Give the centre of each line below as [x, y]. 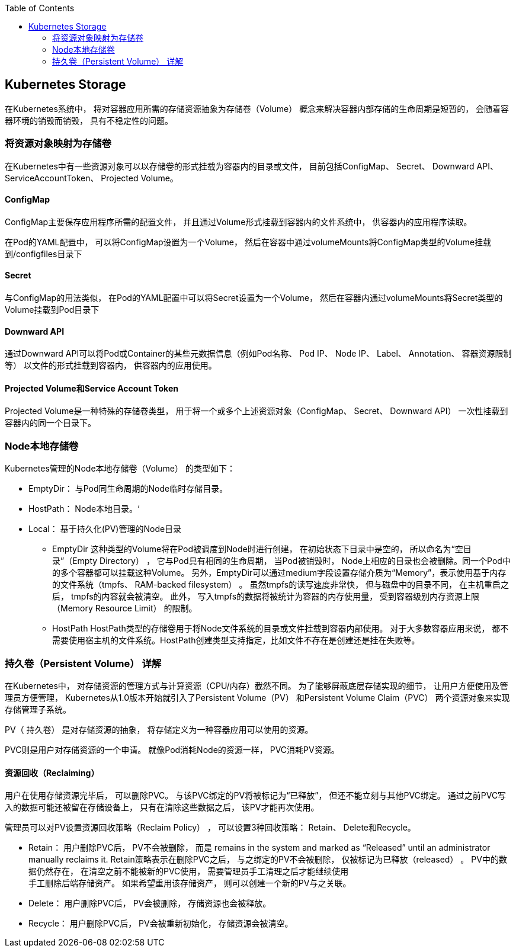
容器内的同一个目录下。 [50, 423]
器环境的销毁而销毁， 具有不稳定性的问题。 [89, 120]
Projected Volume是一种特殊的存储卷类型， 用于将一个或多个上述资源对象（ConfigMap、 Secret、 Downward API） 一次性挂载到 [257, 411]
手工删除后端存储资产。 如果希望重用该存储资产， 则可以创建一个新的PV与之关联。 [190, 883]
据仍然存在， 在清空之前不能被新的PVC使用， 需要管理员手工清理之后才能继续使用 [189, 871]
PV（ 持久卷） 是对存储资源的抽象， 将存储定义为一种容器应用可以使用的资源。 [159, 729]
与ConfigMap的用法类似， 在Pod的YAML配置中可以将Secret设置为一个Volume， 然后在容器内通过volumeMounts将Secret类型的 [254, 298]
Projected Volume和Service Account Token [92, 388]
